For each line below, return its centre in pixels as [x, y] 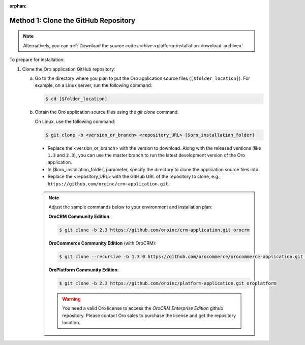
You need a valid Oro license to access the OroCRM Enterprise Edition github [143, 308]
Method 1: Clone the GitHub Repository [72, 20]
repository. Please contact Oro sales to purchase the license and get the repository [149, 316]
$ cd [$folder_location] [77, 99]
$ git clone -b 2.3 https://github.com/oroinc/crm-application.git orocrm [155, 230]
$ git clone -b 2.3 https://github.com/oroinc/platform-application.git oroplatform [168, 283]
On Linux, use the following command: [75, 121]
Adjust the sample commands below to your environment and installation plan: [131, 207]
